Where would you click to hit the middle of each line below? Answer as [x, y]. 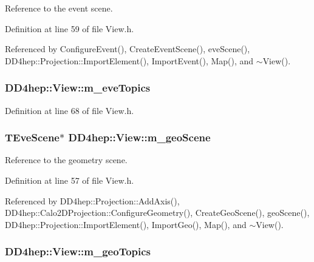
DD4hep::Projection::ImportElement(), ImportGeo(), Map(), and [126, 224]
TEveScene [32, 137]
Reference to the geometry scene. [66, 160]
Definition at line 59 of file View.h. [70, 28]
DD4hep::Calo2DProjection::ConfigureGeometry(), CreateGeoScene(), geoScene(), [157, 213]
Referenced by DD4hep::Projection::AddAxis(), [92, 200]
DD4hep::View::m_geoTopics [78, 251]
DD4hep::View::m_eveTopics [78, 88]
